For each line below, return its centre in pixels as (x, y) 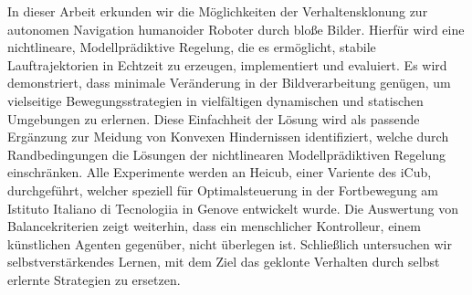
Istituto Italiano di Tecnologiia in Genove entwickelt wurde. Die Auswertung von (233, 208)
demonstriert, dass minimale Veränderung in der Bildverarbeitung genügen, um (229, 83)
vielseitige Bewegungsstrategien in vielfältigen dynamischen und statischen (215, 100)
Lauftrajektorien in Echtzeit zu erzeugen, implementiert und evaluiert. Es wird (227, 64)
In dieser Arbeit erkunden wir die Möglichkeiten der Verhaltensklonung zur (218, 11)
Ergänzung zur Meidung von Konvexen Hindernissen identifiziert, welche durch (228, 137)
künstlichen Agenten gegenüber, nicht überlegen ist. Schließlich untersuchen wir (230, 243)
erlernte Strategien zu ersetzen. (94, 279)
